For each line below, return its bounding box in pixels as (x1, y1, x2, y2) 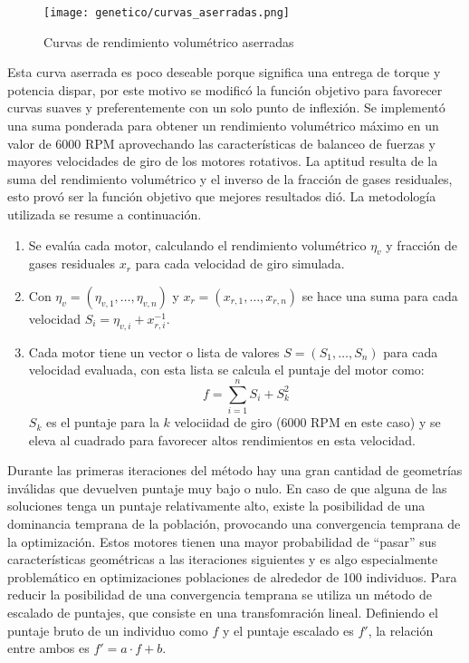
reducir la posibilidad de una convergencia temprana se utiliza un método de (7, 585, 432, 604)
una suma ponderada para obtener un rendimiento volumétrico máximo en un (7, 116, 439, 135)
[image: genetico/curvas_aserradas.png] (43, 6, 291, 19)
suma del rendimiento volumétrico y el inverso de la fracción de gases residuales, (7, 169, 453, 188)
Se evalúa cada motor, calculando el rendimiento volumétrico (28, 235, 367, 254)
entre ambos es (7, 639, 90, 658)
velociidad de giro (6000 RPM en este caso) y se (174, 413, 441, 432)
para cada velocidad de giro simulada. (135, 254, 345, 273)
